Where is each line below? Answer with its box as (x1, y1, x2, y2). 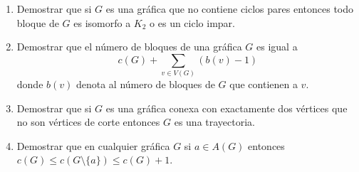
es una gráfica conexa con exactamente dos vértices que (105, 100, 348, 115)
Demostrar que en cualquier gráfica (16, 138, 170, 153)
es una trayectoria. (174, 114, 255, 129)
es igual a (256, 39, 298, 54)
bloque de (16, 15, 59, 30)
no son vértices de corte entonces (16, 114, 160, 129)
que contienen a (229, 77, 298, 92)
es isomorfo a (73, 15, 131, 30)
